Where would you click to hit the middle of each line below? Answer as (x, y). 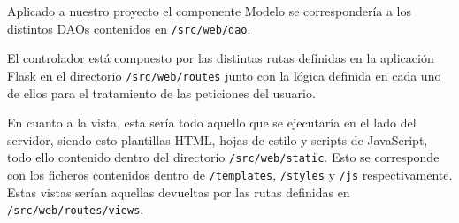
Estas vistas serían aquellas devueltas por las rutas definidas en (179, 192)
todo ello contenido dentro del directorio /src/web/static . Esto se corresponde (223, 157)
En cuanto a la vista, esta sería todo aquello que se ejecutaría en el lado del (212, 123)
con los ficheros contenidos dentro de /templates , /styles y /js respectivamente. (230, 174)
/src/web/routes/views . (76, 209)
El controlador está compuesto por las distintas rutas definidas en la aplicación (221, 58)
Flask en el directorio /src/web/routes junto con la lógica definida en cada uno (224, 75)
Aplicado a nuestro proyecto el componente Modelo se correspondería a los (210, 11)
